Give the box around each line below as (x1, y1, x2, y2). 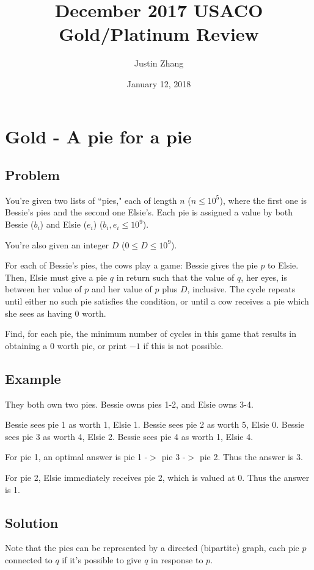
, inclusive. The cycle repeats (187, 283, 296, 295)
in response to (151, 553, 203, 566)
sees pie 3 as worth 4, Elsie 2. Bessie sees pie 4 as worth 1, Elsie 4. (5, 430, 254, 442)
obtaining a (5, 339, 48, 352)
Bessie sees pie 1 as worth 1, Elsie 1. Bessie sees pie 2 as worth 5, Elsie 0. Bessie (5, 418, 304, 431)
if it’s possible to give (62, 553, 142, 566)
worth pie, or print (57, 339, 127, 352)
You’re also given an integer (5, 238, 109, 251)
